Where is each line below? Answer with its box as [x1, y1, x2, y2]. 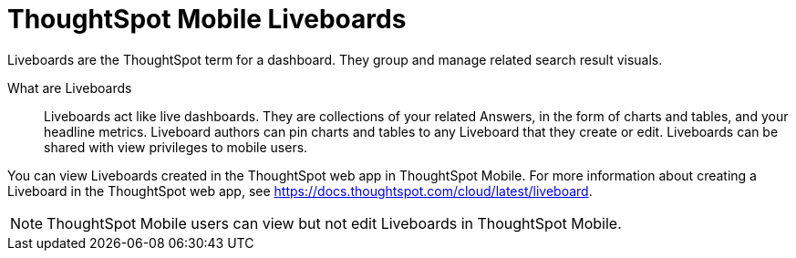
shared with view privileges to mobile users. [44, 139, 308, 155]
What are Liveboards [7, 79, 132, 96]
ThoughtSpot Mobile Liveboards [7, 4, 407, 35]
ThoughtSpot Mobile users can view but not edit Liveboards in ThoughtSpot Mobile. [47, 213, 622, 232]
